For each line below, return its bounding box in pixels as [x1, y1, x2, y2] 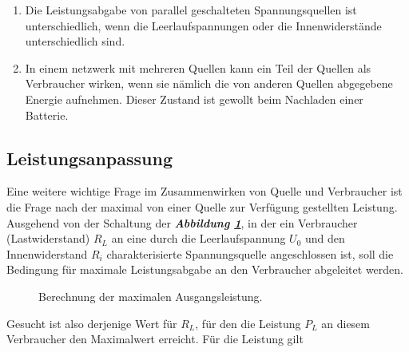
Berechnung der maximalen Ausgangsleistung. [38, 287, 263, 304]
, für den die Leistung [195, 314, 301, 331]
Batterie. [25, 106, 69, 123]
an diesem [321, 314, 370, 331]
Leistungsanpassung [6, 145, 173, 170]
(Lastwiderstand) [6, 230, 90, 247]
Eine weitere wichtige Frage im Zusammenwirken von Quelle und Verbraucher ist [6, 183, 403, 200]
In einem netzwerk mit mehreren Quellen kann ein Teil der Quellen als [25, 59, 371, 76]
